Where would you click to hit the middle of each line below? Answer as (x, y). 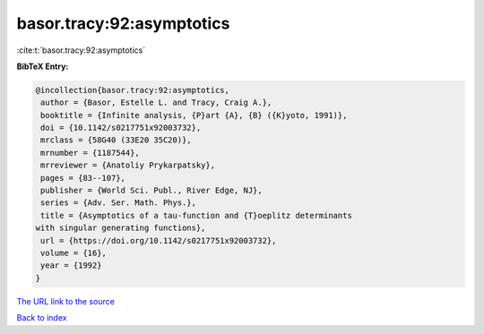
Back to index (42, 318)
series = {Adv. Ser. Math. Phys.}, (119, 203)
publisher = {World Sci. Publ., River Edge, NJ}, (152, 191)
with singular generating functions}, (121, 228)
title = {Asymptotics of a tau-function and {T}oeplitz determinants (197, 215)
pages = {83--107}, (83, 178)
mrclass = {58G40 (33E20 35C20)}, (116, 140)
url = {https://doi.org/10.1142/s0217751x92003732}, (159, 240)
